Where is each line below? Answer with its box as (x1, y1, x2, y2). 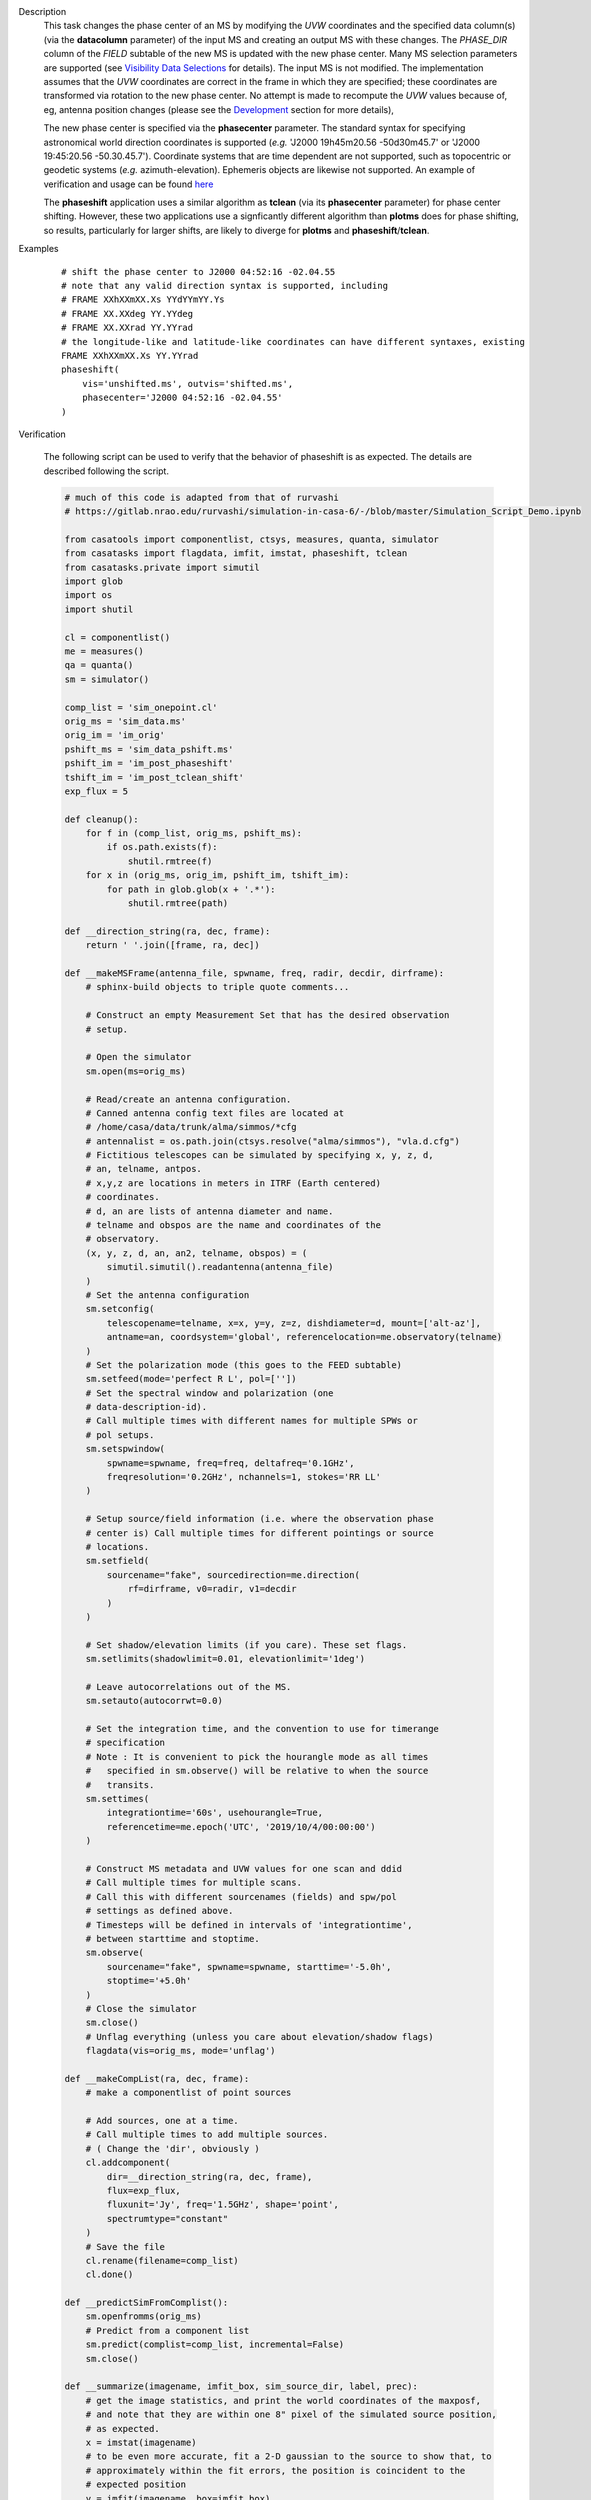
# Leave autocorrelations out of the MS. (85, 1681, 292, 1692)
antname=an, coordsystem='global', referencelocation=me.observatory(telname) (106, 1331, 503, 1343)
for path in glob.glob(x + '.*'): (106, 883, 276, 895)
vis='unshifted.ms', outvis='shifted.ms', (81, 378, 294, 389)
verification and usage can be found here (43, 178, 214, 190)
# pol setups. (85, 1429, 155, 1440)
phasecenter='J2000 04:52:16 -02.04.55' (81, 392, 284, 404)
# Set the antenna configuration (85, 1289, 250, 1300)
